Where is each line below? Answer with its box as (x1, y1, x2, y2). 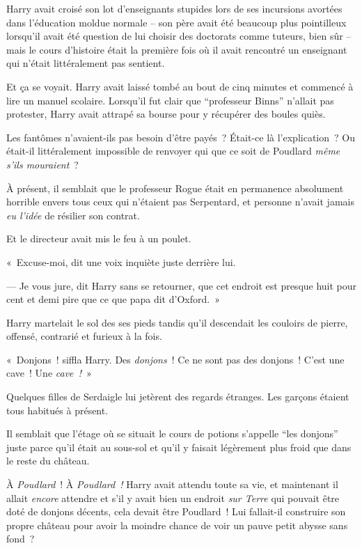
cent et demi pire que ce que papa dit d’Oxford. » (6, 292, 220, 306)
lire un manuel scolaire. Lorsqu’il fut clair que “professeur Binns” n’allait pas (6, 93, 334, 107)
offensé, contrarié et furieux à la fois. (6, 329, 162, 343)
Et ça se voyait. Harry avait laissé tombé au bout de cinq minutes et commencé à (6, 79, 354, 93)
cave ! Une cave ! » (6, 366, 92, 380)
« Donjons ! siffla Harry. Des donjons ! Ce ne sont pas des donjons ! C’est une (6, 352, 345, 366)
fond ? (6, 531, 35, 546)
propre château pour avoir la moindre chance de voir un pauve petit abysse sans (6, 517, 348, 532)
